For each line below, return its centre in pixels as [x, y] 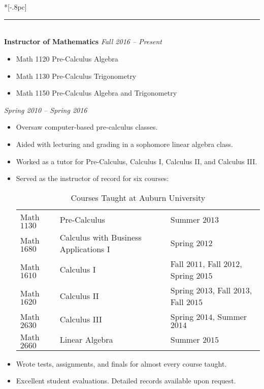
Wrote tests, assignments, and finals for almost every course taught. [121, 363]
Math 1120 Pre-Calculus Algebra [67, 58]
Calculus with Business [101, 237]
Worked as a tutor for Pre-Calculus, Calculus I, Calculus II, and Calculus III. [137, 161]
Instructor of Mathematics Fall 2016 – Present [83, 41]
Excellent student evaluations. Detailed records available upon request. [126, 381]
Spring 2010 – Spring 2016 [46, 110]
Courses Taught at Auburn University [138, 197]
